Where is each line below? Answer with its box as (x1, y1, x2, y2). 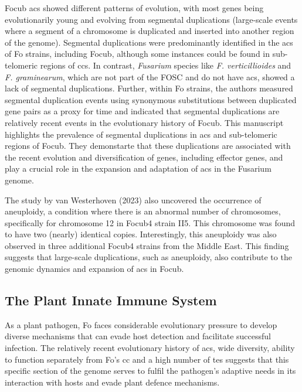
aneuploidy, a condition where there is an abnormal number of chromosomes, (5, 205, 281, 217)
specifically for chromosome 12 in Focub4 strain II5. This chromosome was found (5, 216, 296, 229)
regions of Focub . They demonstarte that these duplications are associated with (5, 139, 291, 152)
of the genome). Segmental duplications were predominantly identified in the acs (5, 36, 293, 48)
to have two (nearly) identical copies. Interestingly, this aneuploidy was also (5, 228, 277, 240)
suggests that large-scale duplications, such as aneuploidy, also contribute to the (5, 251, 292, 263)
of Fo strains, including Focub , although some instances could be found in (5, 47, 270, 60)
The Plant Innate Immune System (5, 291, 217, 309)
